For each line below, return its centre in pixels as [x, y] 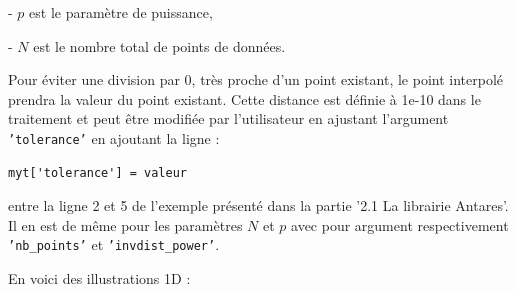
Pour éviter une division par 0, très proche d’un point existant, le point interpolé [255, 79]
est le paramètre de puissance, [121, 12]
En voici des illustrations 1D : [99, 278]
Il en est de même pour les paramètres [125, 224]
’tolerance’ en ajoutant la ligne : [114, 137]
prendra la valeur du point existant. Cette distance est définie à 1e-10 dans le [244, 98]
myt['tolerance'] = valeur [97, 172]
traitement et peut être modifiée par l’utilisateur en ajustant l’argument [228, 118]
